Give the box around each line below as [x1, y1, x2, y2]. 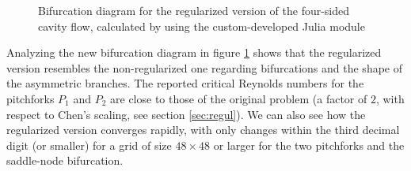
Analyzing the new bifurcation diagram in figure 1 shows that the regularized [6, 44, 382, 61]
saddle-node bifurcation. [6, 152, 124, 169]
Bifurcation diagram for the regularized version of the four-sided [38, 2, 350, 18]
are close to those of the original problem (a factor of [110, 90, 367, 106]
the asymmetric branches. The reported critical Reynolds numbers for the [6, 75, 364, 91]
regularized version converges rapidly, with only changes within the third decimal [6, 121, 400, 138]
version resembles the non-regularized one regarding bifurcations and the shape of [6, 59, 403, 76]
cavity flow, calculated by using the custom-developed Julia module [38, 17, 365, 34]
